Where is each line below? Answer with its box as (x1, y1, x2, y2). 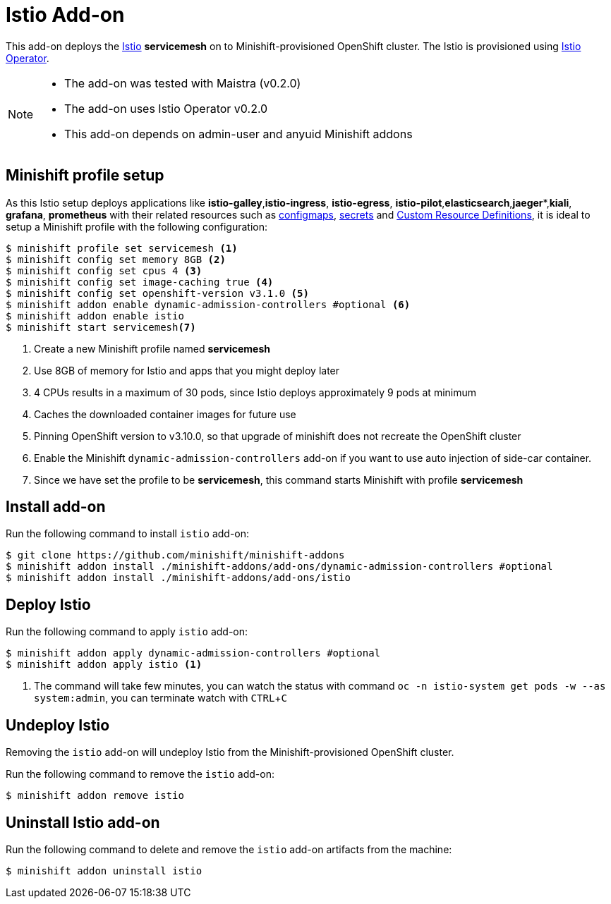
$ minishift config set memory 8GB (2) (6, 253, 226, 265)
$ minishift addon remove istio (6, 790, 184, 802)
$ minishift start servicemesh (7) (6, 321, 196, 333)
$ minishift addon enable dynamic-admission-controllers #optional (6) (6, 298, 411, 310)
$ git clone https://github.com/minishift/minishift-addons (6, 549, 345, 561)
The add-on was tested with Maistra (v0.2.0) (64, 75, 301, 90)
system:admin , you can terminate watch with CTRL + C (34, 692, 288, 704)
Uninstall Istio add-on (6, 813, 160, 831)
